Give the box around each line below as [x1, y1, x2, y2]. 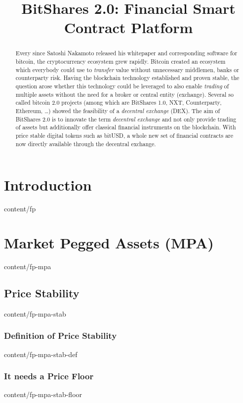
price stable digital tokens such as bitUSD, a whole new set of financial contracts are [15, 131, 234, 139]
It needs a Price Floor [4, 370, 94, 382]
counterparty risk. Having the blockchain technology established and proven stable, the [15, 74, 240, 82]
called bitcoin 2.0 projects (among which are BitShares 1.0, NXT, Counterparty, [15, 98, 222, 107]
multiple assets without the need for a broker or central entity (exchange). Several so [15, 90, 234, 98]
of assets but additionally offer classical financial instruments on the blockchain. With [15, 123, 236, 131]
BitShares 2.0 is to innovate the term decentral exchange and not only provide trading [15, 115, 237, 123]
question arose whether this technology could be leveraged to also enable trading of [15, 81, 229, 90]
